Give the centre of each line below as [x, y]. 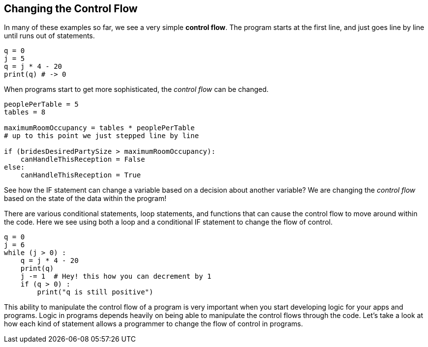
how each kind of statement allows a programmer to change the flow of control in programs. [153, 324]
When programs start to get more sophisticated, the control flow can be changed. [136, 89]
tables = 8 [25, 112]
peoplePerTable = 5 [41, 104]
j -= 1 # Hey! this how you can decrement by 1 [116, 276]
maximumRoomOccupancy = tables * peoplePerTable [99, 128]
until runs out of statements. [49, 36]
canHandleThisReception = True [81, 175]
